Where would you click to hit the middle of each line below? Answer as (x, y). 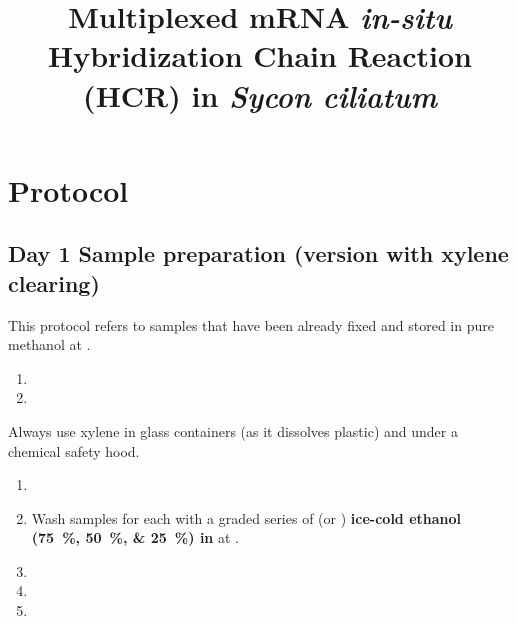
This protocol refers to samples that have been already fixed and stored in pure (251, 324)
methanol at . (49, 344)
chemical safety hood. (74, 450)
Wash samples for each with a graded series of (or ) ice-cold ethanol (246, 517)
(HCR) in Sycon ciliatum (260, 95)
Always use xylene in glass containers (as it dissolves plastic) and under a (233, 430)
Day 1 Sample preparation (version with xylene (258, 253)
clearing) (54, 282)
